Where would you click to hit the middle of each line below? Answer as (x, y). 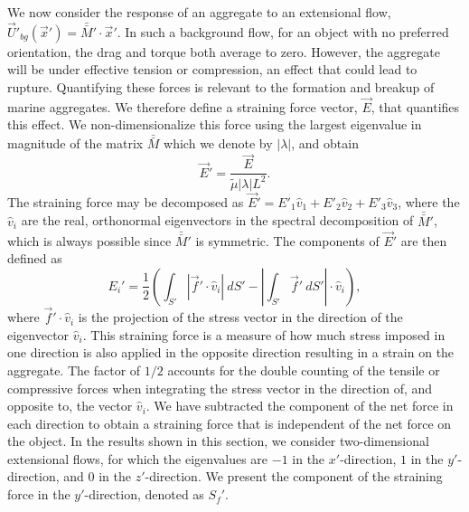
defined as (35, 258)
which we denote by (218, 143)
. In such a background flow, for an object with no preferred (283, 31)
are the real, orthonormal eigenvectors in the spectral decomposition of (217, 220)
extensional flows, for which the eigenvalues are (138, 458)
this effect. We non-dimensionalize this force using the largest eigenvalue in (215, 124)
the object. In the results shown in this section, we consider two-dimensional (218, 441)
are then (424, 240)
